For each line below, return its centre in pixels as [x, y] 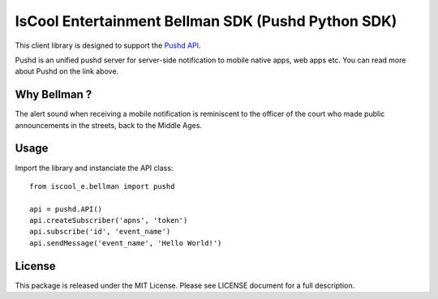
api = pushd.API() [66, 209]
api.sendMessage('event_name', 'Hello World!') [126, 243]
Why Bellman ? [54, 94]
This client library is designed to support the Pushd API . [108, 45]
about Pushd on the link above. [67, 71]
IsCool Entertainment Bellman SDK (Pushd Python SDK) [206, 21]
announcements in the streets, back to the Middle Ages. [109, 125]
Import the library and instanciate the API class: [94, 168]
